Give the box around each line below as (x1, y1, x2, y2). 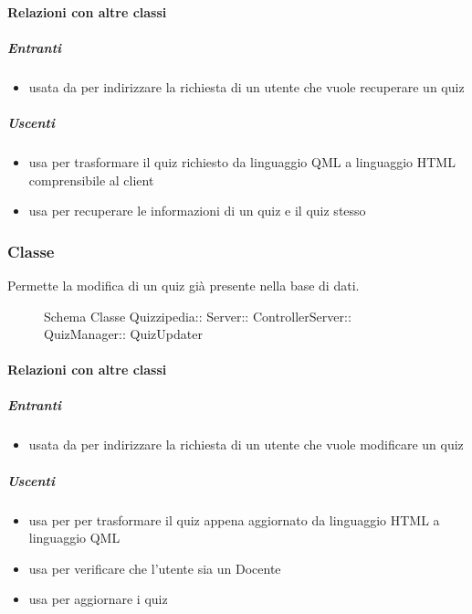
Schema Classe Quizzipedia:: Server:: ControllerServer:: (44, 306, 351, 325)
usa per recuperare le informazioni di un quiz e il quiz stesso (28, 201, 366, 220)
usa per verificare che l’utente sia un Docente (28, 558, 281, 577)
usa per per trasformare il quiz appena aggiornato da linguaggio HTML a (28, 510, 440, 529)
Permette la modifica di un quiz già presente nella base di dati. (7, 275, 360, 294)
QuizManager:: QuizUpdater (44, 324, 203, 344)
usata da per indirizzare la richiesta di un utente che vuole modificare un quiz (28, 435, 464, 454)
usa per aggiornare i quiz (28, 589, 168, 609)
